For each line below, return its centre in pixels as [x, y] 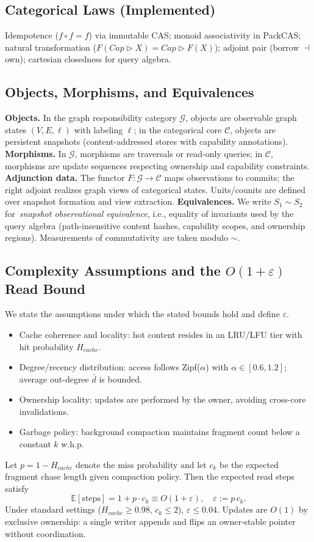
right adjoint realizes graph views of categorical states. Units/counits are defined [155, 189]
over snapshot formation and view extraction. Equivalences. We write [138, 201]
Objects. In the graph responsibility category [91, 118]
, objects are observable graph [241, 118]
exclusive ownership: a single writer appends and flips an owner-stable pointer [150, 522]
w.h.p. [73, 444]
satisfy [17, 488]
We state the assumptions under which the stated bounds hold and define [142, 314]
